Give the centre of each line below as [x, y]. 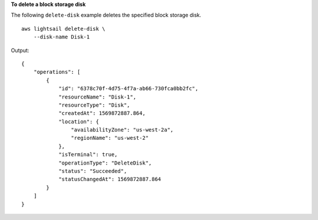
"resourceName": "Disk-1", [97, 97]
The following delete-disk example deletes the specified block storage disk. [106, 15]
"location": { [79, 122]
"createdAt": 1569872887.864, [102, 113]
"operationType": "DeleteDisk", [105, 163]
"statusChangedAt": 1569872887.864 [110, 179]
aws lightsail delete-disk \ [63, 29]
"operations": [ [57, 72]
